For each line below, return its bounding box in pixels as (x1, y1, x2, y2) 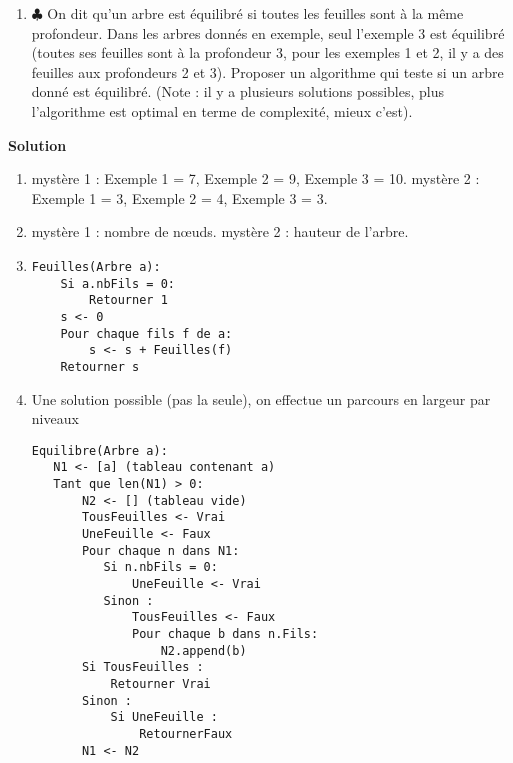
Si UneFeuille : (110, 710, 218, 725)
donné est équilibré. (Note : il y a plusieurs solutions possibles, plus (31, 81, 445, 102)
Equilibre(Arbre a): (31, 443, 168, 458)
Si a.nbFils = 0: (60, 276, 175, 291)
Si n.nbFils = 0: (103, 560, 218, 575)
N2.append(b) (160, 643, 247, 658)
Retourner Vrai (110, 676, 211, 691)
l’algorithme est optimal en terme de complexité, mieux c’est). (31, 100, 413, 121)
